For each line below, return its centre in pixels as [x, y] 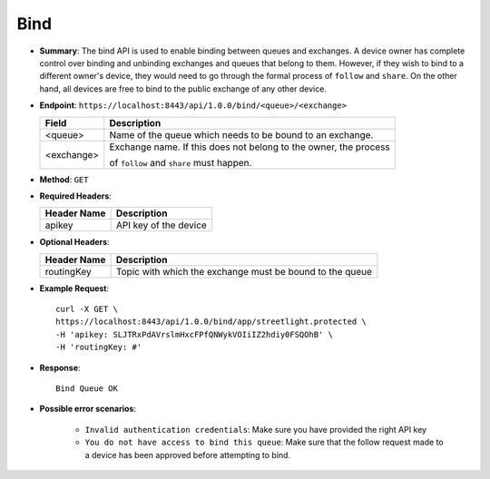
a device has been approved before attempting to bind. [187, 455]
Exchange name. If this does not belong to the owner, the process [250, 147]
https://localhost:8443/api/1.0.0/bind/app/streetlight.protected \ [211, 322]
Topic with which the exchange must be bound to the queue [244, 271]
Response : [60, 367]
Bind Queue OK [87, 389]
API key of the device [162, 225]
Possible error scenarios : [88, 409]
